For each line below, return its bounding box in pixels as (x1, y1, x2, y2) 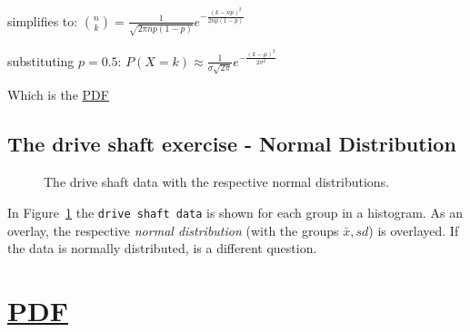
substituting (7, 51, 75, 70)
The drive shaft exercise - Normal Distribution (7, 130, 456, 158)
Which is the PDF (7, 85, 109, 104)
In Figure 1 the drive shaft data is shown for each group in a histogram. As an (7, 202, 463, 221)
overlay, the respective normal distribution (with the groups (7, 220, 339, 239)
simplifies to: (7, 11, 78, 30)
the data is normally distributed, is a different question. (7, 239, 317, 258)
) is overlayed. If (368, 220, 459, 239)
